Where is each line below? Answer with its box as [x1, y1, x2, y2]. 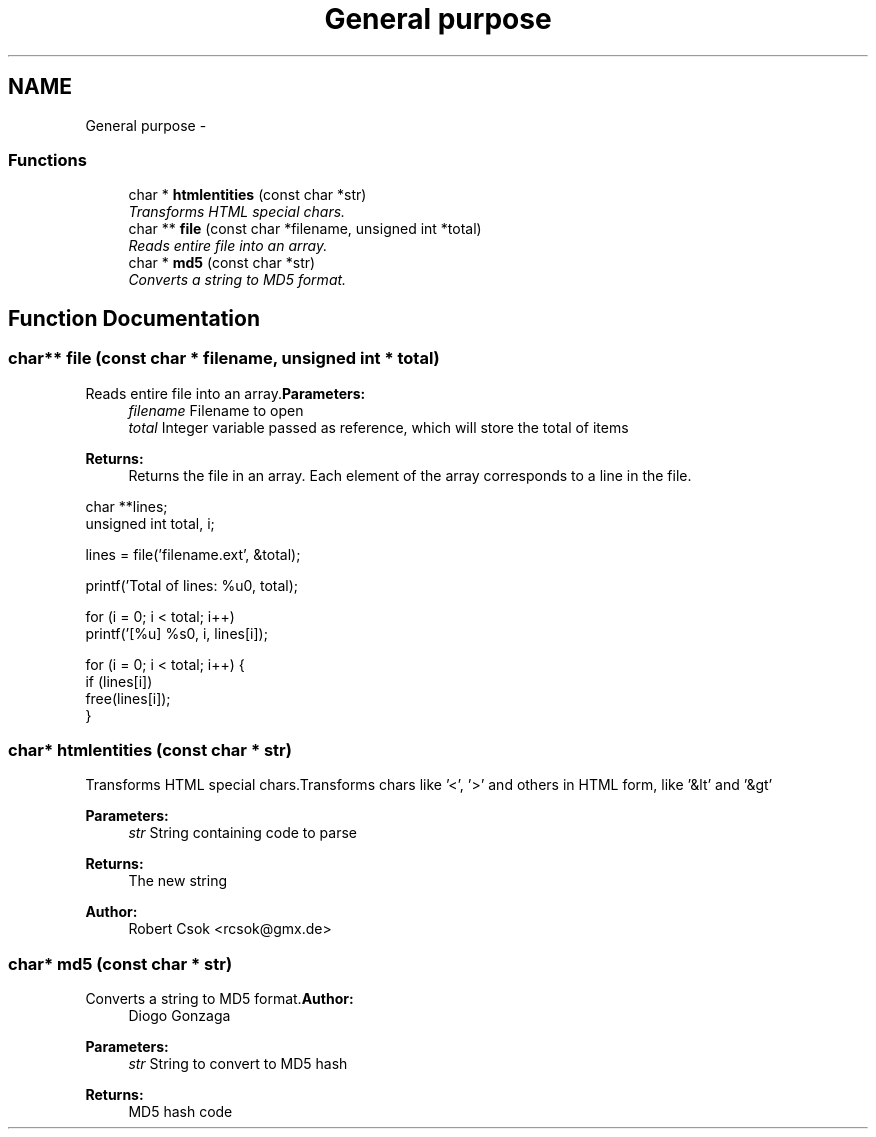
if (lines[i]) [85, 672, 153, 690]
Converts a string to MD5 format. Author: [85, 990, 354, 1008]
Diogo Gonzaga [128, 1007, 231, 1025]
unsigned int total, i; [85, 514, 215, 532]
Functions [8, 149, 87, 170]
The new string [128, 872, 228, 890]
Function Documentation [8, 305, 260, 331]
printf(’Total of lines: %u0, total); [85, 576, 299, 594]
